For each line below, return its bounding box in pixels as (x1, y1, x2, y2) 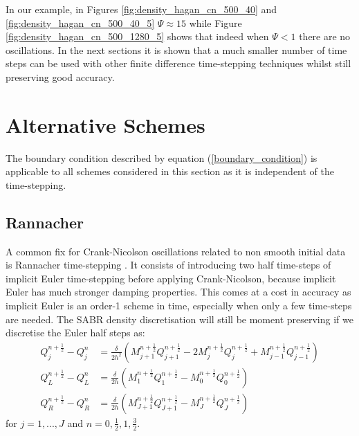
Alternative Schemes (6, 110, 205, 138)
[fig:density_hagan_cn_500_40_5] (6, 15, 155, 30)
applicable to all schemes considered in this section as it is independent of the (6, 164, 334, 179)
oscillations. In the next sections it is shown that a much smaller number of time (6, 42, 347, 57)
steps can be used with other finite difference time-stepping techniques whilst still (6, 56, 351, 71)
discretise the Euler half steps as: (6, 325, 145, 340)
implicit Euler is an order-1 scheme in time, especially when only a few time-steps (6, 298, 352, 313)
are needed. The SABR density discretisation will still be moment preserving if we (6, 311, 353, 326)
